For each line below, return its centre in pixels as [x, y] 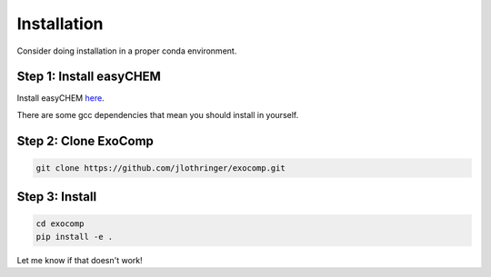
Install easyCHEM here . [60, 98]
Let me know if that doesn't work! [80, 260]
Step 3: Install [57, 197]
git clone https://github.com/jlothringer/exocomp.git [160, 168]
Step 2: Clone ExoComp [85, 141]
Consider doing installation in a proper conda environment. [127, 51]
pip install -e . [75, 237]
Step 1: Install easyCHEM [89, 77]
